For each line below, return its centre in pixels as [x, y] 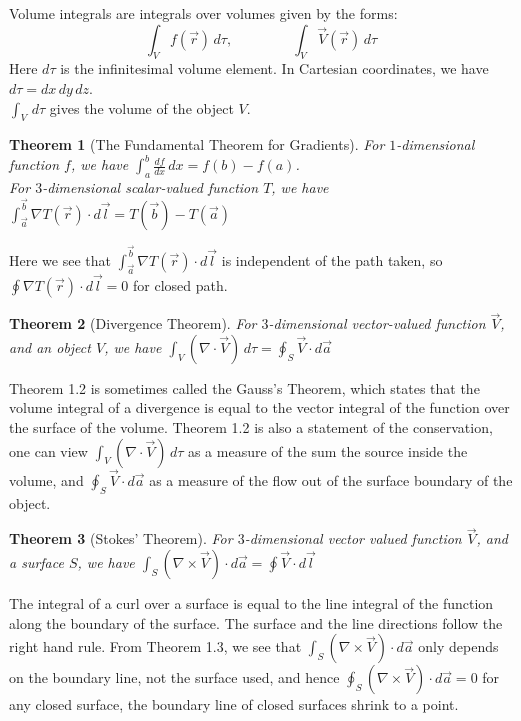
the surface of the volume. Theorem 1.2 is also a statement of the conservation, [251, 427]
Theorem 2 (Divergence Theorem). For [133, 323]
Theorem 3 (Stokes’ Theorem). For [121, 538]
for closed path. [180, 285]
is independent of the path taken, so [332, 259]
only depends [458, 646]
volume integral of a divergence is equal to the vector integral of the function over [259, 407]
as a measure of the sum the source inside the [327, 450]
